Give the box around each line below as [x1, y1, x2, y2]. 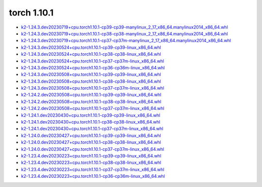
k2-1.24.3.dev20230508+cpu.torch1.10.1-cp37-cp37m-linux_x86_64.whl [21, 85, 164, 91]
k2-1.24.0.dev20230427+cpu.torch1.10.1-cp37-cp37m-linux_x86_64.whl [21, 146, 164, 152]
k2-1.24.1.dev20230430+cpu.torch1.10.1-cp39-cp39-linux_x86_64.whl [21, 112, 161, 118]
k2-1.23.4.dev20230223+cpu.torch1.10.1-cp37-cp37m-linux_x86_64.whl [21, 166, 164, 172]
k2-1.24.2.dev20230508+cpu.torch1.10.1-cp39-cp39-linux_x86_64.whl [21, 92, 162, 98]
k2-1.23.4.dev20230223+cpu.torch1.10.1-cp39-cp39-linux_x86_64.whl [21, 153, 162, 158]
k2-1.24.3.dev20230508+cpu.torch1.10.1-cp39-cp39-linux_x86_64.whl [21, 72, 161, 78]
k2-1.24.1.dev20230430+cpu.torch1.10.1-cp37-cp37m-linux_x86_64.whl [21, 126, 164, 132]
